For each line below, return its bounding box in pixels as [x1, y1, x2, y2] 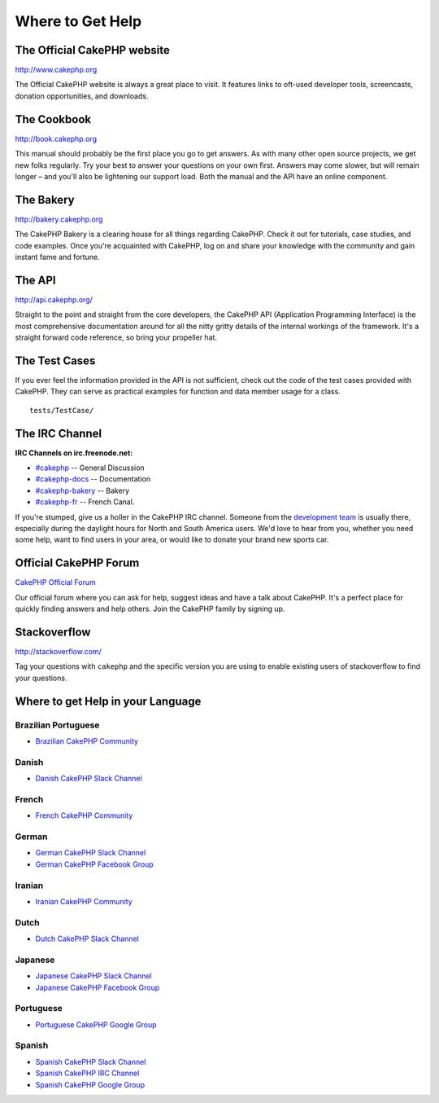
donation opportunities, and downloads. [15, 90, 149, 101]
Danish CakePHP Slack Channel [35, 774, 142, 784]
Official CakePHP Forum [15, 556, 140, 570]
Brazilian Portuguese [15, 719, 100, 731]
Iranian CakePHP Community [35, 896, 133, 906]
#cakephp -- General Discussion [35, 463, 146, 472]
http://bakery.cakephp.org [15, 214, 103, 224]
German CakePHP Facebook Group [35, 859, 154, 869]
